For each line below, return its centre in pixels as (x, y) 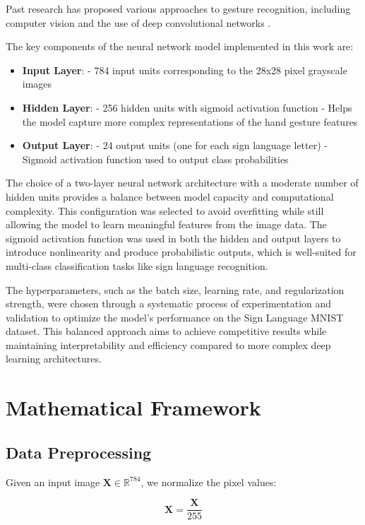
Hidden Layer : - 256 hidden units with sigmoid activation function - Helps (187, 107)
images (37, 84)
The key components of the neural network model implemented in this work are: (180, 46)
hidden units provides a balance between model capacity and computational (170, 196)
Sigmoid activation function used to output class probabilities (155, 159)
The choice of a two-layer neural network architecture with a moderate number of (182, 183)
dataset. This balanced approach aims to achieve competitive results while (166, 331)
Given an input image (53, 482)
